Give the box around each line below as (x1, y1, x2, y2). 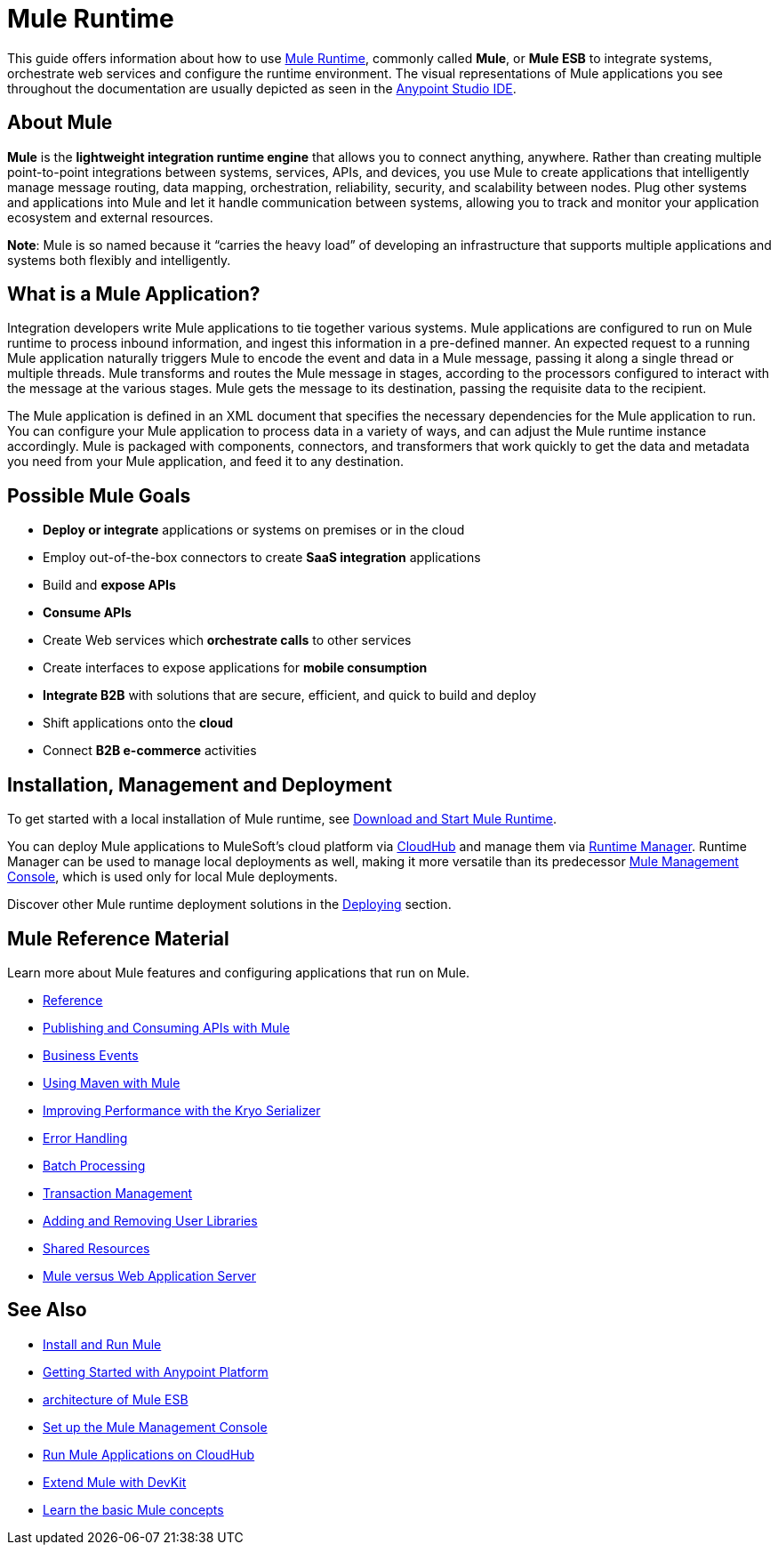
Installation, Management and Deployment (7, 773, 392, 796)
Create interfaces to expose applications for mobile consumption (43, 660, 428, 676)
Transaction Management (43, 1185, 193, 1201)
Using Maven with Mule (43, 1074, 180, 1090)
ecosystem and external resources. (7, 209, 213, 225)
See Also (7, 1299, 87, 1322)
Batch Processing (43, 1157, 146, 1173)
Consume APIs (43, 605, 132, 621)
